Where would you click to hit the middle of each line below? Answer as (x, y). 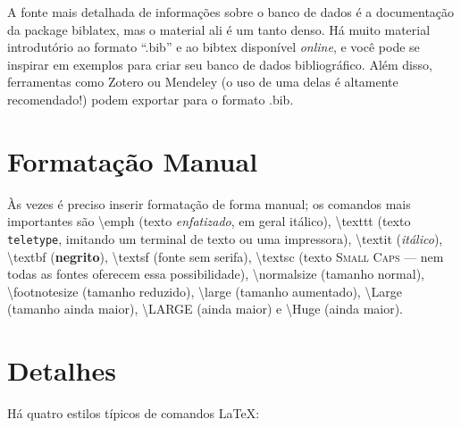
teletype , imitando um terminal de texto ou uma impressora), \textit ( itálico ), (225, 238)
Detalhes (62, 370)
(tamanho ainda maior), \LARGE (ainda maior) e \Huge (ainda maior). (205, 309)
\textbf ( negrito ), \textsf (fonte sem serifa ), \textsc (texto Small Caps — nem (226, 256)
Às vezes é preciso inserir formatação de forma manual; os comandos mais (209, 203)
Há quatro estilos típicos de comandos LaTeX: (134, 413)
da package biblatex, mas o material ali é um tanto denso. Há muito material (219, 29)
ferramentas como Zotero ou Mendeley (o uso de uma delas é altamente (203, 82)
